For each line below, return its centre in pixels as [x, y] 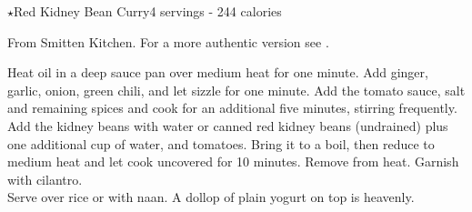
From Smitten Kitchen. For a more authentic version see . [168, 41]
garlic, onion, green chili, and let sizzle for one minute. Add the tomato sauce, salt [236, 90]
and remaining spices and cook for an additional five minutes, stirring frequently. [232, 108]
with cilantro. [45, 179]
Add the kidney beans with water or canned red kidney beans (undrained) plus [228, 125]
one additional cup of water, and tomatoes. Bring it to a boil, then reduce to [221, 143]
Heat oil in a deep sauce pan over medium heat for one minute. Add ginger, [218, 72]
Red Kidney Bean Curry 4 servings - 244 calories [148, 11]
